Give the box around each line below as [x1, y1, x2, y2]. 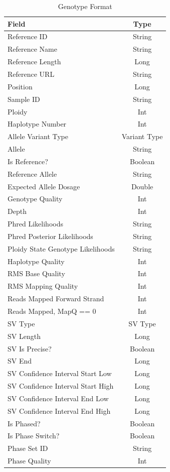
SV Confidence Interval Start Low [8, 368, 112, 379]
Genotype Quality [8, 193, 63, 204]
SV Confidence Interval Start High [8, 381, 114, 391]
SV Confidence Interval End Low [8, 393, 109, 403]
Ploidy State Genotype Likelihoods [8, 243, 115, 254]
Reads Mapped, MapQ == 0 [8, 306, 96, 316]
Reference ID [8, 31, 48, 42]
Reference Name [8, 44, 57, 54]
